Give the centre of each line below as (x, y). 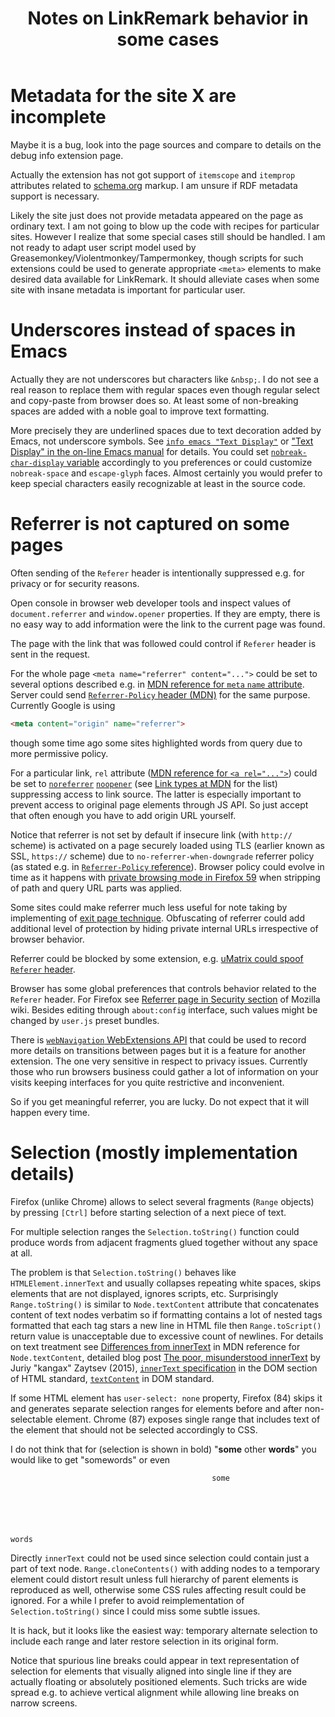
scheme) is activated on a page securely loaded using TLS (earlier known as (167, 845)
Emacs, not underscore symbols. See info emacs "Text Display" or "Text (162, 441)
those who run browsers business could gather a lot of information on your (164, 1071)
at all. (21, 1253)
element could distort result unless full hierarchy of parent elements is (154, 1579)
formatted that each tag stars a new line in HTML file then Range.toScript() (166, 1325)
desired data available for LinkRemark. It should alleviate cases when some (165, 279)
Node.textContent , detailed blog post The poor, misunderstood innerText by (165, 1357)
